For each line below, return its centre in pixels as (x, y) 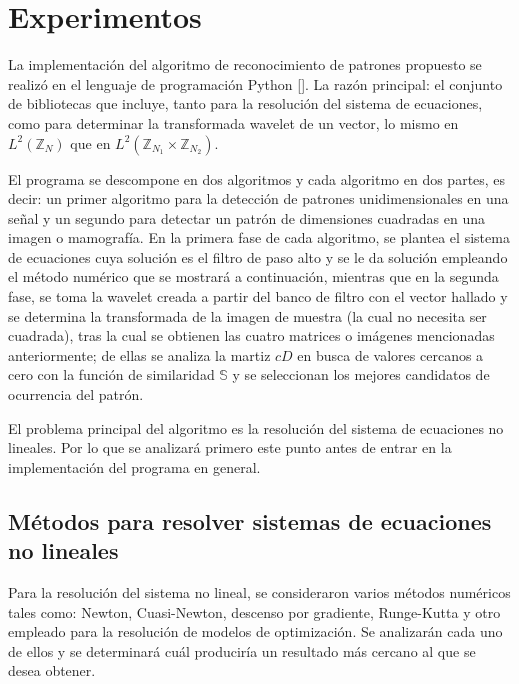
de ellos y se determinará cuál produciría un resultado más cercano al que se (242, 650)
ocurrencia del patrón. (76, 394)
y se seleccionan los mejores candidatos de (361, 374)
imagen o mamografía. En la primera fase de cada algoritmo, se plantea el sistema (259, 237)
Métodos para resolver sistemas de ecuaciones (250, 520)
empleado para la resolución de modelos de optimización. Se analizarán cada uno (255, 631)
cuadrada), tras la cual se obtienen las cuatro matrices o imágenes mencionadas (251, 335)
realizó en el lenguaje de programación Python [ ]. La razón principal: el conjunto (255, 83)
